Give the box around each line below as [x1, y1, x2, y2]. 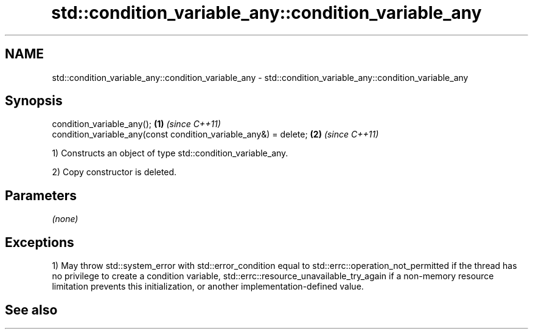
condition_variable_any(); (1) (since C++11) [52, 119, 221, 130]
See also [5, 302, 58, 318]
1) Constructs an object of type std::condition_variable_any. [52, 148, 288, 159]
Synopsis [5, 93, 63, 109]
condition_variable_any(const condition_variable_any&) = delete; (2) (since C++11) [52, 129, 379, 140]
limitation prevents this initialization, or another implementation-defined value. [52, 281, 364, 292]
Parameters [5, 187, 77, 203]
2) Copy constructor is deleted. [52, 167, 177, 178]
